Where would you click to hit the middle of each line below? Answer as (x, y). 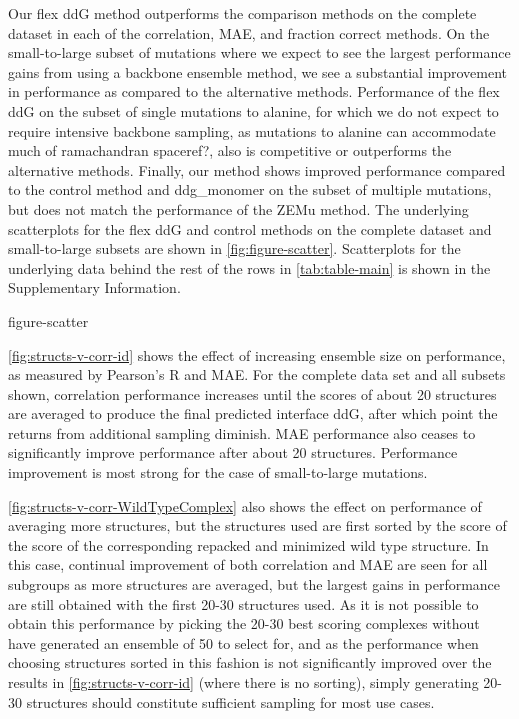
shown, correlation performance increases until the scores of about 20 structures (252, 393)
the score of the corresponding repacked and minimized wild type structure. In (248, 544)
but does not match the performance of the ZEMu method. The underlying (238, 208)
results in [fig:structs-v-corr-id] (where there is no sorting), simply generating (243, 682)
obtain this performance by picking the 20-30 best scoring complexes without (244, 623)
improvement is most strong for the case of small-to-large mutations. (218, 472)
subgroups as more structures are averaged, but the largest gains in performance (254, 584)
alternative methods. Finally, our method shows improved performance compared (257, 169)
